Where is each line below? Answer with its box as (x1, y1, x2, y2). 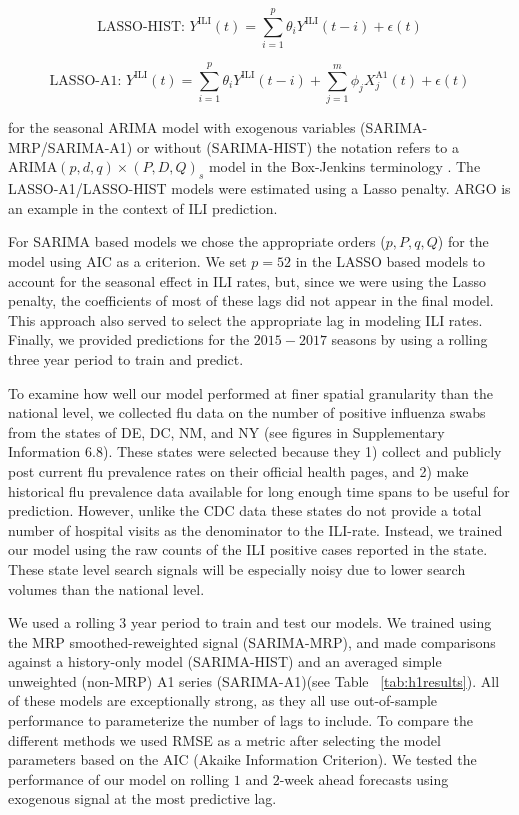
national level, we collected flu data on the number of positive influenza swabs (8, 402, 486, 423)
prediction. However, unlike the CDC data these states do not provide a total (8, 500, 482, 521)
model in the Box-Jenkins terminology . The (208, 156, 481, 177)
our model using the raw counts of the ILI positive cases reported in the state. (8, 539, 488, 560)
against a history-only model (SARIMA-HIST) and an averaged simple (8, 651, 442, 672)
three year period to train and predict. (8, 348, 244, 369)
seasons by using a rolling (331, 329, 488, 350)
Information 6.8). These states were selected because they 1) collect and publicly (8, 441, 502, 462)
